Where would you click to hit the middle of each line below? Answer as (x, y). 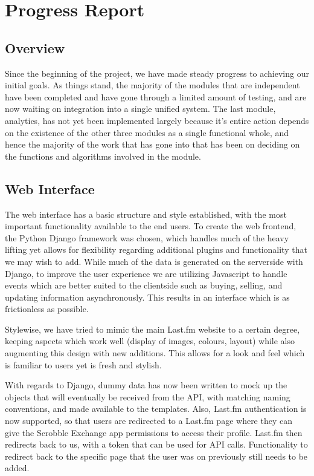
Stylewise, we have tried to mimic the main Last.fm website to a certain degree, (152, 329)
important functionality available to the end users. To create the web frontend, (151, 226)
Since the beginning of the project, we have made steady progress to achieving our (157, 73)
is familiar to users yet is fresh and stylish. (83, 364)
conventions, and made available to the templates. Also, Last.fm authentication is (156, 409)
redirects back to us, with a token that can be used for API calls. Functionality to (156, 444)
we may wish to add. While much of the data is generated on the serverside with (154, 261)
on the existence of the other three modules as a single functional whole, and (147, 132)
